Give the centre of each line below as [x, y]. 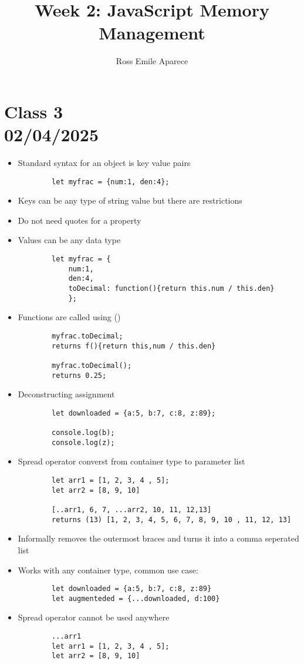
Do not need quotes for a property [80, 220]
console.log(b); [83, 433]
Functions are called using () [69, 317]
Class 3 [34, 111]
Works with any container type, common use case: [108, 570]
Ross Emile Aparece [152, 61]
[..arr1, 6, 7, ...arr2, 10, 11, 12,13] [132, 510]
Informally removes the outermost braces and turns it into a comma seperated [158, 538]
